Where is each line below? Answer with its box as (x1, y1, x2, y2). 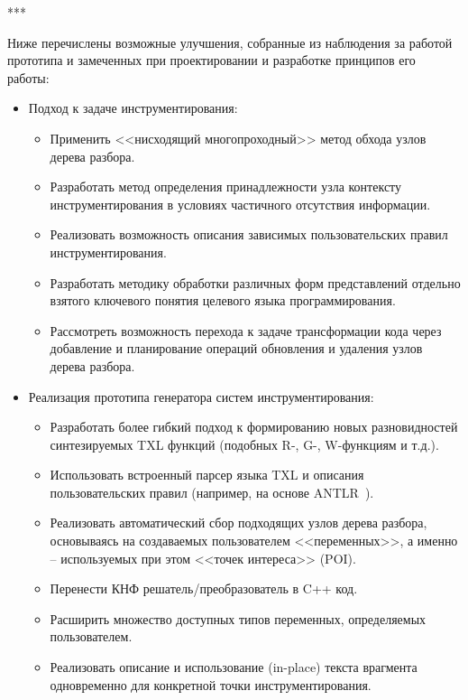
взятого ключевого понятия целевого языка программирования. (50, 291, 396, 310)
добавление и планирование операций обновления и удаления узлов (50, 339, 423, 358)
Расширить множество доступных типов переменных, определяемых (50, 609, 427, 628)
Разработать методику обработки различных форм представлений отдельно (50, 273, 461, 292)
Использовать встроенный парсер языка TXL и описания (50, 465, 364, 484)
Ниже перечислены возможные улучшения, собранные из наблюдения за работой (7, 33, 453, 51)
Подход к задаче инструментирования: (28, 98, 238, 117)
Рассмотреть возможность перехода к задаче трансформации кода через (50, 321, 442, 340)
